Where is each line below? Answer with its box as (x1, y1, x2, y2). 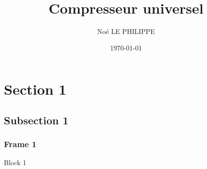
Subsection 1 (4, 112, 69, 127)
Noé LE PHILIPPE (97, 26, 155, 36)
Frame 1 (4, 138, 37, 150)
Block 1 (4, 157, 27, 167)
